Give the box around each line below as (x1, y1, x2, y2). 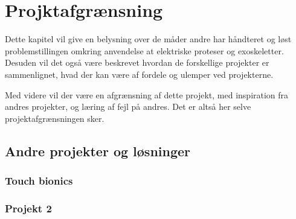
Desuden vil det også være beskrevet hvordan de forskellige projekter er (5, 56, 269, 69)
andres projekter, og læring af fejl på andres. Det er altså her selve (5, 100, 251, 113)
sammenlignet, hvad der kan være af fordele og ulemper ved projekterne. (5, 68, 274, 80)
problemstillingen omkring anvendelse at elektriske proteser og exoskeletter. (5, 44, 284, 57)
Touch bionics (5, 173, 73, 188)
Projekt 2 (5, 200, 52, 215)
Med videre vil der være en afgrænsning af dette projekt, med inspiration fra (5, 88, 289, 101)
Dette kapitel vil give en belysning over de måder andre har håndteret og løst (5, 33, 292, 45)
